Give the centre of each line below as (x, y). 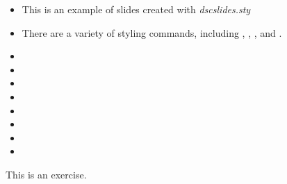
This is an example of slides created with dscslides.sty (136, 9)
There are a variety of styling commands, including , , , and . (152, 32)
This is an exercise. (46, 174)
